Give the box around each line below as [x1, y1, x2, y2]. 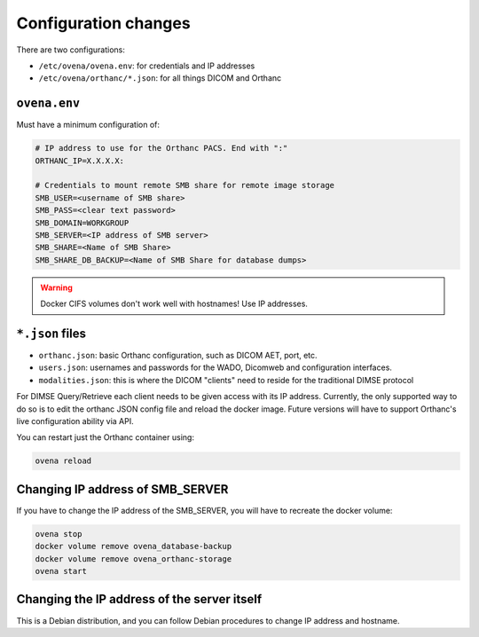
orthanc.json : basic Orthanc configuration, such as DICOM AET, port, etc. [38, 350, 318, 361]
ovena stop [35, 529, 82, 539]
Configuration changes [16, 13, 191, 33]
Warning [40, 282, 73, 293]
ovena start [35, 566, 88, 576]
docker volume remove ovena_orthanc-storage [35, 554, 232, 563]
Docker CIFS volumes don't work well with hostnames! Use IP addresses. [40, 298, 308, 310]
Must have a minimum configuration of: [16, 120, 160, 130]
